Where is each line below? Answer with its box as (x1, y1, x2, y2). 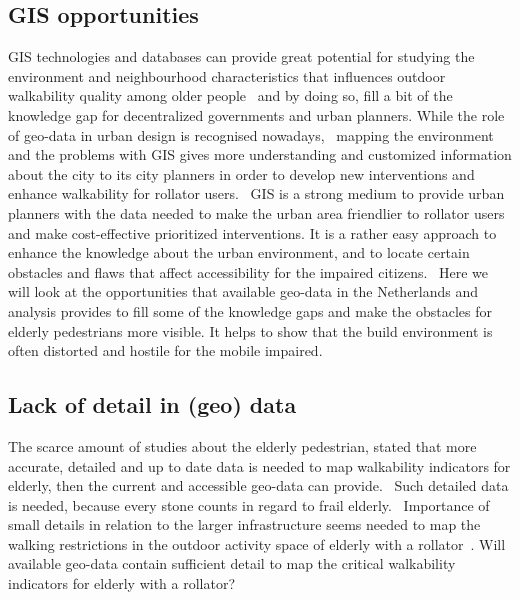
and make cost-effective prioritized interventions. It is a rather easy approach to (8, 222, 497, 243)
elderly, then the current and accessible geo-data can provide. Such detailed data (8, 475, 509, 496)
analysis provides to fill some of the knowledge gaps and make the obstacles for (8, 300, 492, 321)
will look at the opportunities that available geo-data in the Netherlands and (8, 281, 479, 302)
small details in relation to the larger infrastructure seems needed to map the (8, 514, 481, 535)
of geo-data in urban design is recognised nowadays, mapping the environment (8, 124, 494, 145)
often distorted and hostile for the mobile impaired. (8, 340, 323, 361)
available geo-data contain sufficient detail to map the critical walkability (8, 553, 456, 574)
